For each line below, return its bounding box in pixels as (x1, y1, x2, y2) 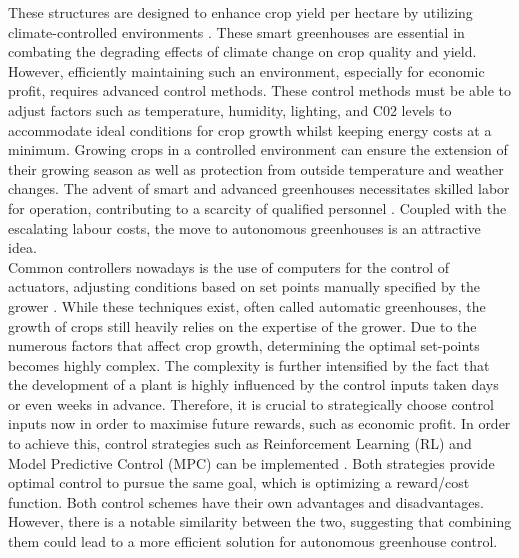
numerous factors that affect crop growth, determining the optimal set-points (8, 335, 480, 356)
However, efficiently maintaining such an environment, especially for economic (8, 60, 485, 81)
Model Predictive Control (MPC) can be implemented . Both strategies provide (8, 452, 495, 473)
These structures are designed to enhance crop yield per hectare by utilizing (8, 2, 473, 22)
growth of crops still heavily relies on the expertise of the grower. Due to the (8, 315, 477, 336)
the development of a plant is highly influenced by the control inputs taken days (8, 374, 499, 395)
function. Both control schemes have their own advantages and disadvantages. (8, 491, 484, 512)
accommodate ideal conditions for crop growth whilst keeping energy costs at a (8, 119, 492, 140)
